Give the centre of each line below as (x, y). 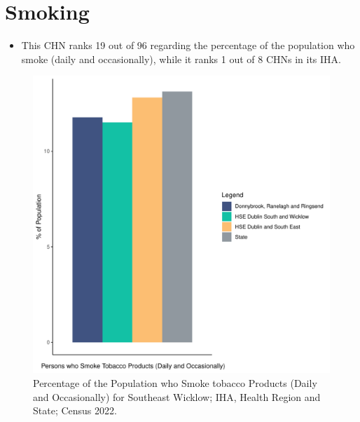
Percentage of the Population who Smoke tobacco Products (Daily (175, 382)
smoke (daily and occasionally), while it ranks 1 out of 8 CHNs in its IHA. (181, 59)
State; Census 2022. (75, 410)
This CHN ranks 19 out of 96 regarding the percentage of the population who (188, 45)
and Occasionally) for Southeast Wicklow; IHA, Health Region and (177, 396)
